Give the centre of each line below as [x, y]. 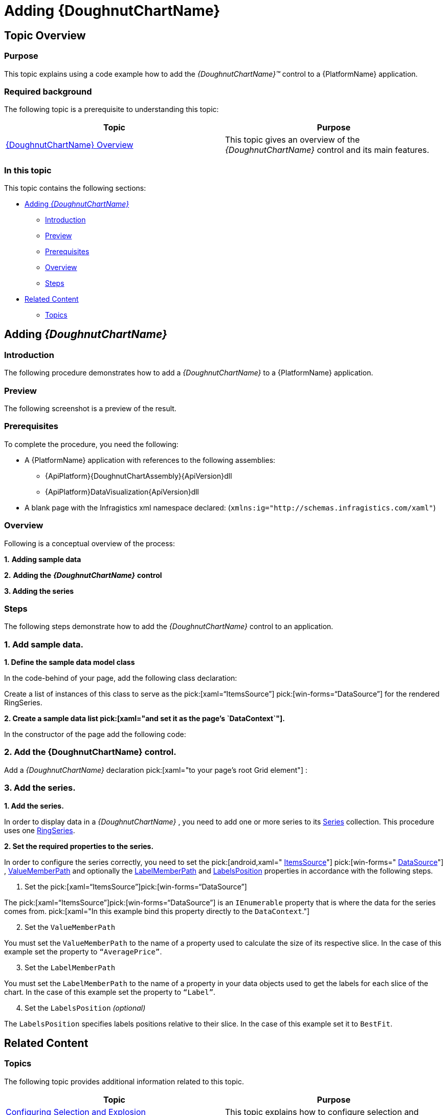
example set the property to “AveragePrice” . [83, 951]
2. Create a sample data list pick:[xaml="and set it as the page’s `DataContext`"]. [145, 719]
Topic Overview [45, 35]
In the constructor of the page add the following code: [95, 734]
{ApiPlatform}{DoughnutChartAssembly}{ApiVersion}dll [139, 476]
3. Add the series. [40, 788]
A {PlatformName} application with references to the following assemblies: [150, 460]
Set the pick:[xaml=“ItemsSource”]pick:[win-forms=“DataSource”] [136, 886]
